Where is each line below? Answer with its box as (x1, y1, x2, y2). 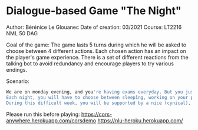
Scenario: (6, 78, 29, 85)
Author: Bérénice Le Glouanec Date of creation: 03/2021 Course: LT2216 (6, 24, 182, 31)
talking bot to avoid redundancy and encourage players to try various (6, 60, 174, 67)
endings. (6, 66, 28, 73)
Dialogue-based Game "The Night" (6, 4, 181, 18)
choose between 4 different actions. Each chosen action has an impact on (6, 47, 187, 54)
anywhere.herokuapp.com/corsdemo (6, 116, 96, 124)
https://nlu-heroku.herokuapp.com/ (97, 116, 183, 124)
